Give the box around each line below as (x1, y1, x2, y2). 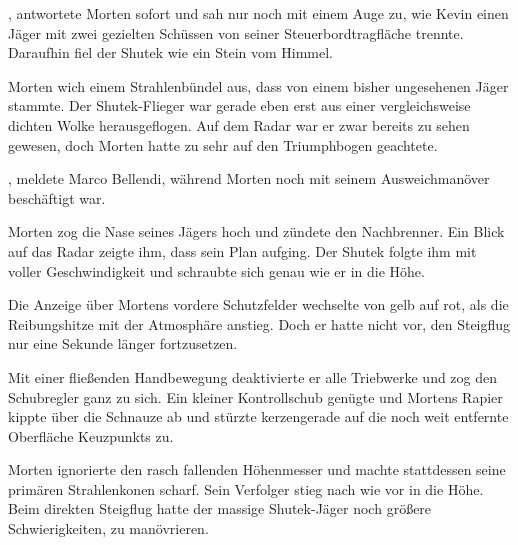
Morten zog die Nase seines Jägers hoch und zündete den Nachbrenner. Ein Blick (8, 221, 505, 242)
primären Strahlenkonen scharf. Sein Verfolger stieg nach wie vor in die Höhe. (8, 478, 484, 499)
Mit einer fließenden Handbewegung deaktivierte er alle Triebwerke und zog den (8, 366, 498, 387)
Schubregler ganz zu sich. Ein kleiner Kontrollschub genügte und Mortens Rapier (8, 386, 503, 407)
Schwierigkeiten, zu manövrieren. (8, 518, 209, 539)
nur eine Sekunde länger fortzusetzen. (8, 333, 238, 354)
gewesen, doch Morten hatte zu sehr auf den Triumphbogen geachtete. (8, 134, 438, 155)
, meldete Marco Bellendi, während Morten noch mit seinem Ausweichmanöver (8, 168, 490, 189)
